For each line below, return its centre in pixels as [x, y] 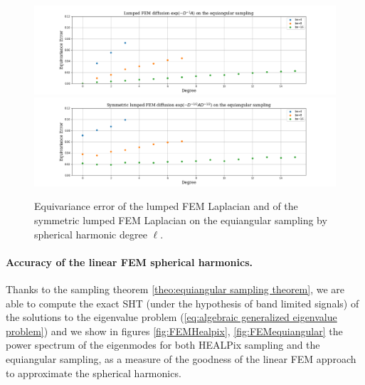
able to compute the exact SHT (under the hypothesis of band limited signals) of [182, 303]
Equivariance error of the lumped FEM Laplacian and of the [166, 206]
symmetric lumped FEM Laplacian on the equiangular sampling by [181, 220]
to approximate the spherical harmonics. [94, 373]
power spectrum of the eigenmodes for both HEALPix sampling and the [163, 345]
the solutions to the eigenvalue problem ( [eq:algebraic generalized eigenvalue [171, 317]
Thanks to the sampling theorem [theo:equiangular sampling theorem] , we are [175, 289]
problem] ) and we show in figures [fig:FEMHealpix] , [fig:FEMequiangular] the [174, 331]
